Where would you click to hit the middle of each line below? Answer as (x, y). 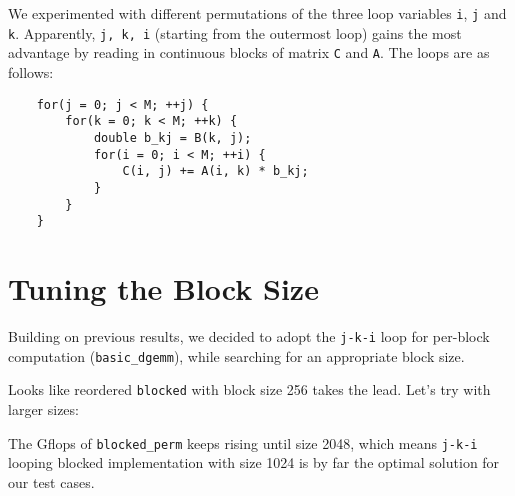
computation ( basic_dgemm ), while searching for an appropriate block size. (236, 355)
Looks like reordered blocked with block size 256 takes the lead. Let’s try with (249, 389)
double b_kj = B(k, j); (172, 137)
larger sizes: (43, 408)
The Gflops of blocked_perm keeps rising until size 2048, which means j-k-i (243, 442)
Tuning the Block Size (163, 288)
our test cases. (51, 481)
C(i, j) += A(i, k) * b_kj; (215, 171)
